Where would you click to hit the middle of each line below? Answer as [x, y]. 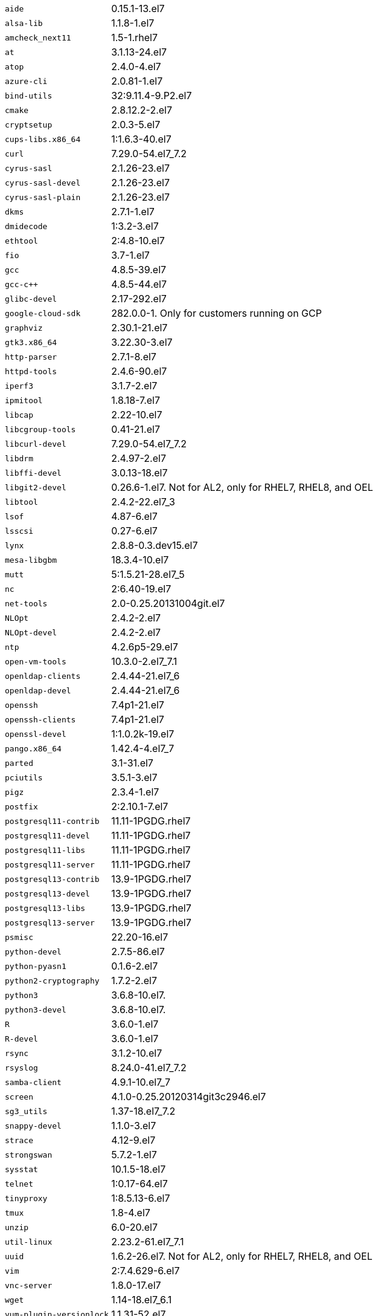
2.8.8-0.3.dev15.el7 [155, 545]
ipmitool [24, 400]
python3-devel [36, 1010]
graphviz [24, 328]
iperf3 [19, 386]
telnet [19, 1184]
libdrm [19, 458]
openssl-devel [36, 734]
